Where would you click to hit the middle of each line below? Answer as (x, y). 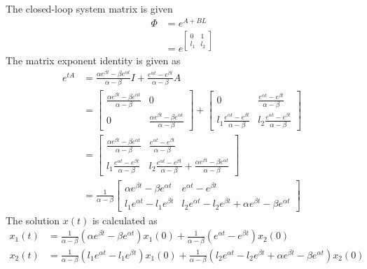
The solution (33, 220)
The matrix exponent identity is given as (93, 60)
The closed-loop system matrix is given (89, 8)
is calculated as (125, 220)
